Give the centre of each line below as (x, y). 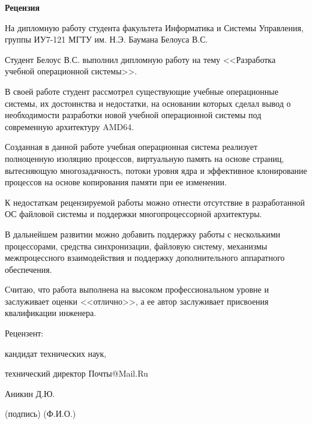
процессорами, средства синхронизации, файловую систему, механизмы (136, 246)
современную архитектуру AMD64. (70, 126)
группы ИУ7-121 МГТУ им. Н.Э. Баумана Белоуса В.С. (106, 39)
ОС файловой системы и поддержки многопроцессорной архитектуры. (133, 214)
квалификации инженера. (51, 313)
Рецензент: (24, 333)
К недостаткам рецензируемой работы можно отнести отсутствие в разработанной (155, 202)
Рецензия (22, 7)
